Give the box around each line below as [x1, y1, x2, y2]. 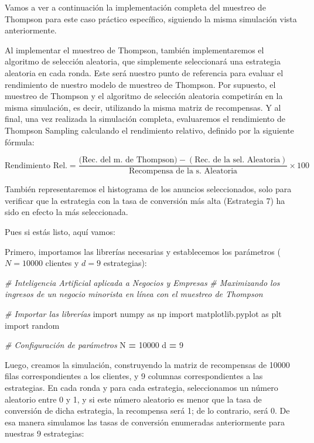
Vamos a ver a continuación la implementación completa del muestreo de [5, 1, 266, 13]
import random [5, 319, 60, 331]
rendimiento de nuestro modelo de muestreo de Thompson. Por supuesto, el [5, 78, 276, 90]
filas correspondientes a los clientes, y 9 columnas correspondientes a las [5, 370, 263, 382]
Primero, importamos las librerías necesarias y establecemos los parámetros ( [5, 245, 281, 257]
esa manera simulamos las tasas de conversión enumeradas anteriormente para [5, 415, 285, 428]
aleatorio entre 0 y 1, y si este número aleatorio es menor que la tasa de [5, 393, 262, 405]
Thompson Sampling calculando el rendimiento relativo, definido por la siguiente [5, 124, 294, 136]
